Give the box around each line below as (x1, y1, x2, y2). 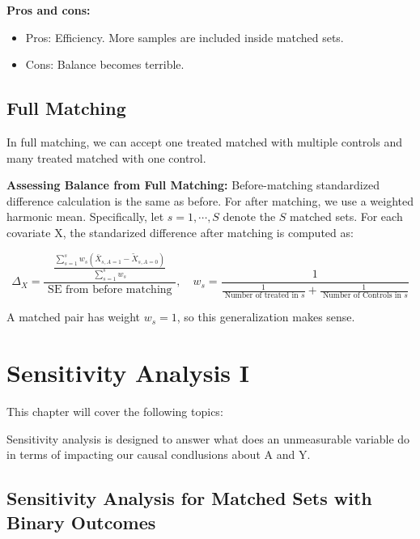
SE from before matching (48, 283, 172, 295)
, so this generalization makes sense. (176, 308, 355, 325)
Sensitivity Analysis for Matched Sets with (6, 486, 372, 511)
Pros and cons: (6, 2, 91, 18)
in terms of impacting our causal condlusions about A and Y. (6, 446, 311, 463)
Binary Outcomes (6, 509, 156, 534)
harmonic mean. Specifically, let (6, 208, 164, 225)
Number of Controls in (322, 291, 401, 300)
